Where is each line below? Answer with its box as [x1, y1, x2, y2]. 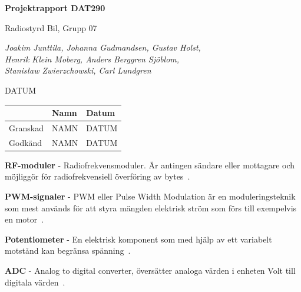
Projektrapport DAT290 [5, 2, 105, 14]
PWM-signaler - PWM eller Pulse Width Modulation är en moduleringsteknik [5, 190, 296, 203]
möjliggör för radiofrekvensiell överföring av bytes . [5, 170, 190, 182]
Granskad [9, 121, 44, 134]
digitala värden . [5, 276, 65, 288]
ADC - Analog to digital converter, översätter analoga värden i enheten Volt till [5, 264, 296, 276]
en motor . [5, 213, 44, 225]
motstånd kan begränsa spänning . [5, 244, 131, 257]
